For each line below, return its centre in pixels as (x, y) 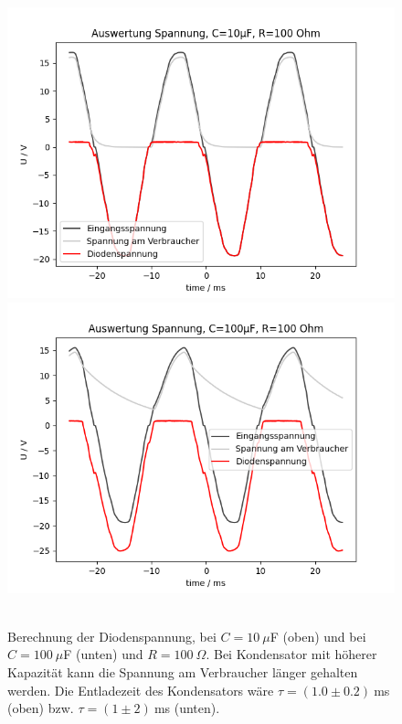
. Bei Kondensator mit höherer (291, 654)
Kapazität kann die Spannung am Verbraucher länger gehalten (183, 671)
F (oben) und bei (318, 636)
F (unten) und (103, 654)
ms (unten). (187, 708)
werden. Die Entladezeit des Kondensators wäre (141, 690)
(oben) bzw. (41, 708)
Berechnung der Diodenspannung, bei (112, 636)
